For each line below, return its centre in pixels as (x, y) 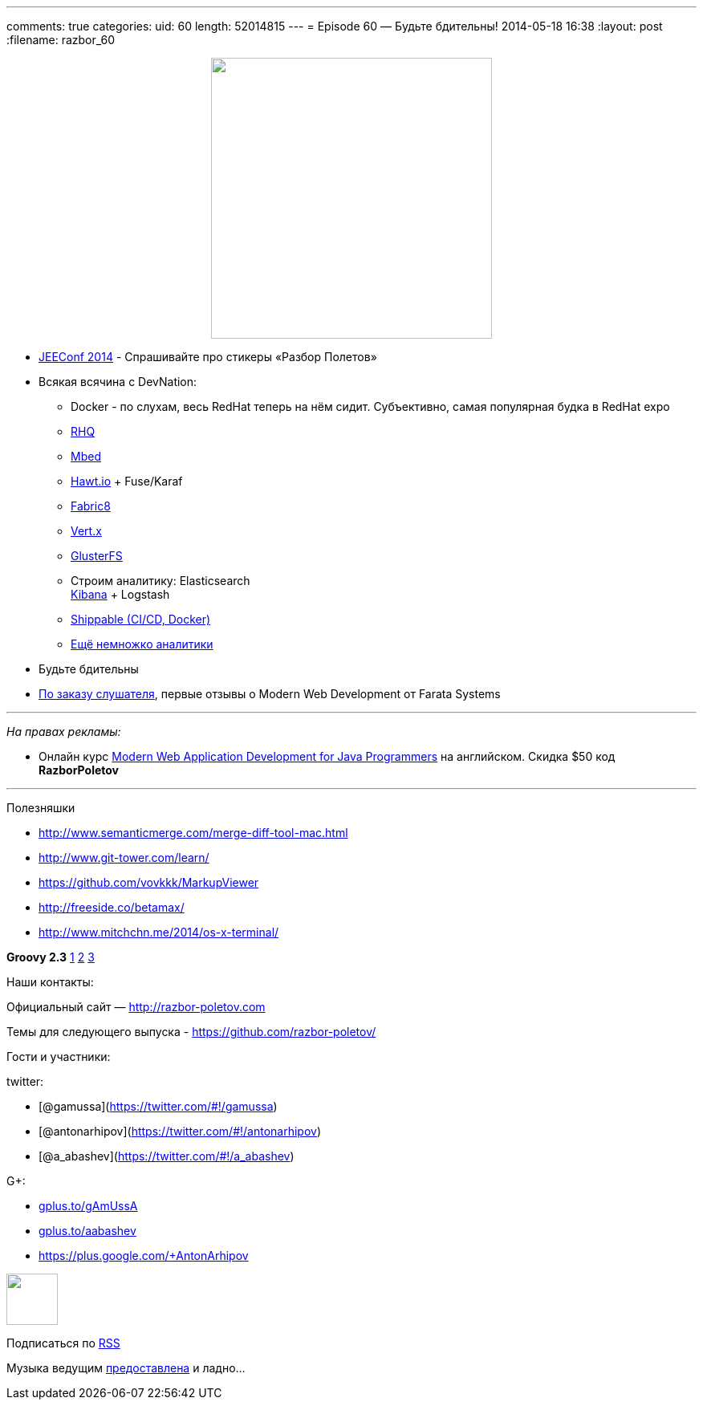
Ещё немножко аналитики (142, 644)
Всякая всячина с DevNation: (118, 382)
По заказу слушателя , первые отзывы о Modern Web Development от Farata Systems (270, 694)
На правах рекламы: (64, 731)
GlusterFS (97, 556)
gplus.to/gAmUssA (88, 1206)
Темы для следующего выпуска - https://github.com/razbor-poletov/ (191, 1032)
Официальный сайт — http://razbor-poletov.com (136, 1007)
